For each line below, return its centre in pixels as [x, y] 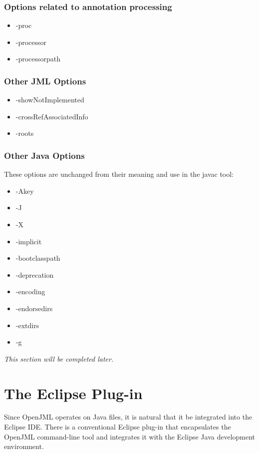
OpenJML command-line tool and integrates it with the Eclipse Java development [130, 436]
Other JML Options [45, 81]
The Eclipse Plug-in [73, 393]
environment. [24, 446]
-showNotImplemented [50, 100]
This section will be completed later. [59, 358]
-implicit [29, 241]
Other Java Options [44, 155]
